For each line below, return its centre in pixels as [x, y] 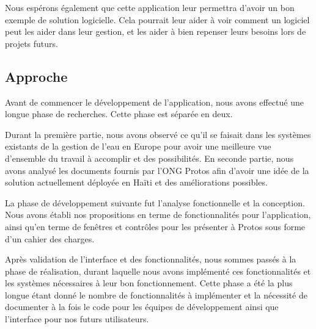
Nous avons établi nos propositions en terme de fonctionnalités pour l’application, [158, 215]
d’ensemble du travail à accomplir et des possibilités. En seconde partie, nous [149, 158]
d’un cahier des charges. [50, 238]
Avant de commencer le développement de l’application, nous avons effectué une [154, 102]
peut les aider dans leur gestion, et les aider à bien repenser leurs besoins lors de [156, 31]
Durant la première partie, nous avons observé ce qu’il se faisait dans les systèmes [158, 134]
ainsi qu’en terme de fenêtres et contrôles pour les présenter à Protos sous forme [155, 226]
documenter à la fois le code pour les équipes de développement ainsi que [142, 307]
